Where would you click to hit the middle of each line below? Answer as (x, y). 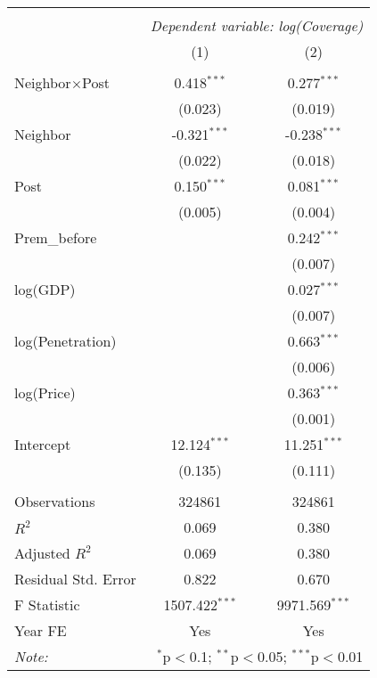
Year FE (41, 630)
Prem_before (56, 237)
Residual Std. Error (75, 579)
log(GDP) (45, 289)
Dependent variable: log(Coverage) (257, 25)
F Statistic (47, 604)
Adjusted (42, 553)
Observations (55, 501)
